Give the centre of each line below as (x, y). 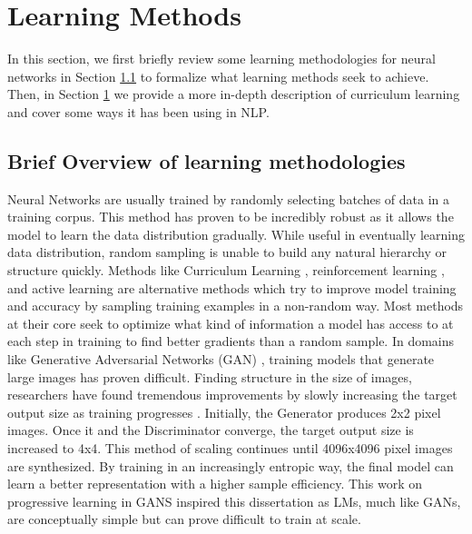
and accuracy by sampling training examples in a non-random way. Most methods (236, 306)
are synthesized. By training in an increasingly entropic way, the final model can (231, 465)
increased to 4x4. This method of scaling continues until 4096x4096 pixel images (230, 448)
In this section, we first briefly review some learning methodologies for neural (221, 59)
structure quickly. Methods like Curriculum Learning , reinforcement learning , (226, 270)
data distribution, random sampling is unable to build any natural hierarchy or (227, 252)
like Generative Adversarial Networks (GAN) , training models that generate (221, 359)
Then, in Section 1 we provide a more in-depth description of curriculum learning (234, 94)
